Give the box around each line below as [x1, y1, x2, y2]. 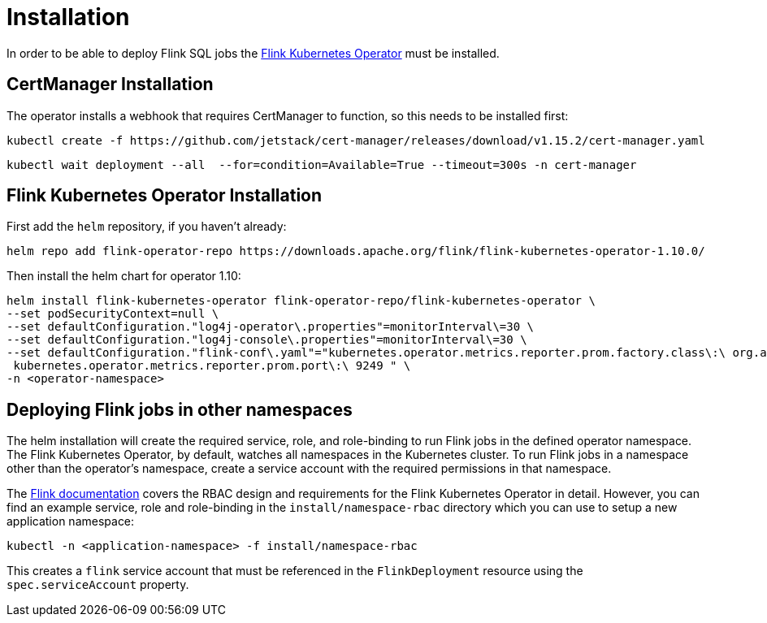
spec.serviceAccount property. [6, 578, 189, 592]
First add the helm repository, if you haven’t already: [6, 219, 287, 234]
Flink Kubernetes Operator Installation [6, 185, 323, 206]
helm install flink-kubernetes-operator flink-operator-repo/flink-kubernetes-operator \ [6, 294, 596, 308]
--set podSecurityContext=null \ [6, 307, 219, 321]
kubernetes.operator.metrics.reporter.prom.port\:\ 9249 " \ [13, 359, 411, 373]
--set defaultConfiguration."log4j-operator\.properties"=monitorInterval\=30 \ [6, 320, 535, 334]
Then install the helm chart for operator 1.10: [6, 269, 241, 283]
